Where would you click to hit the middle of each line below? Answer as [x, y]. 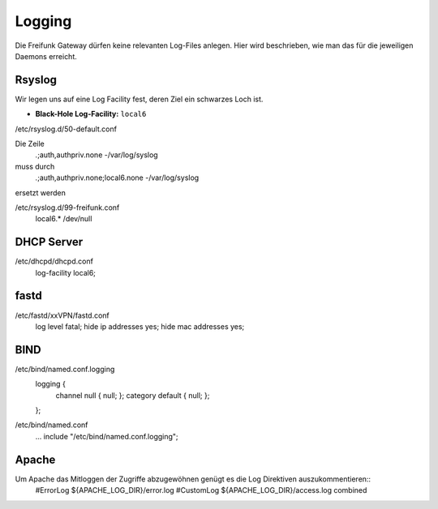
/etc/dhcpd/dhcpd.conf [54, 261]
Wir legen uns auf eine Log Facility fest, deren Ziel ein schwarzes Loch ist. [139, 99]
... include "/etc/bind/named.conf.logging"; [107, 436]
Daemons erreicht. [46, 56]
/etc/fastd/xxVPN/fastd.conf [62, 315]
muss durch [35, 166]
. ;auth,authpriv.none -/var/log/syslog [97, 155]
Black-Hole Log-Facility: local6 [91, 114]
